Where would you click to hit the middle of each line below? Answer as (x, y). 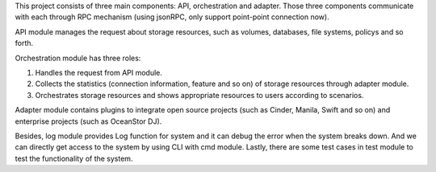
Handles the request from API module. (99, 72)
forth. (24, 43)
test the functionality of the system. (74, 158)
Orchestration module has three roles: (78, 58)
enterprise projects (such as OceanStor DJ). (88, 121)
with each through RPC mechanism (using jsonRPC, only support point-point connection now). (172, 17)
